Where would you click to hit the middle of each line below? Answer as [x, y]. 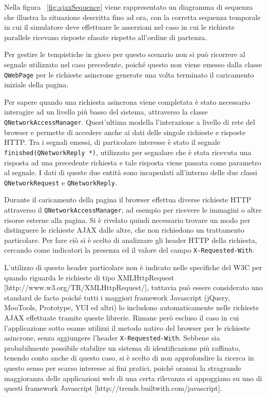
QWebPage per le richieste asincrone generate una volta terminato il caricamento [129, 74]
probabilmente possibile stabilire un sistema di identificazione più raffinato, [122, 347]
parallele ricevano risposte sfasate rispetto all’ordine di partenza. [106, 37]
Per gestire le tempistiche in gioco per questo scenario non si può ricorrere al [125, 54]
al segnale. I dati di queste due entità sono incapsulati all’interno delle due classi [131, 172]
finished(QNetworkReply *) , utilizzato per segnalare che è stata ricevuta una [128, 152]
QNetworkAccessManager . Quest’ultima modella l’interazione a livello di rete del [130, 122]
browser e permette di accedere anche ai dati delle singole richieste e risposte [125, 132]
